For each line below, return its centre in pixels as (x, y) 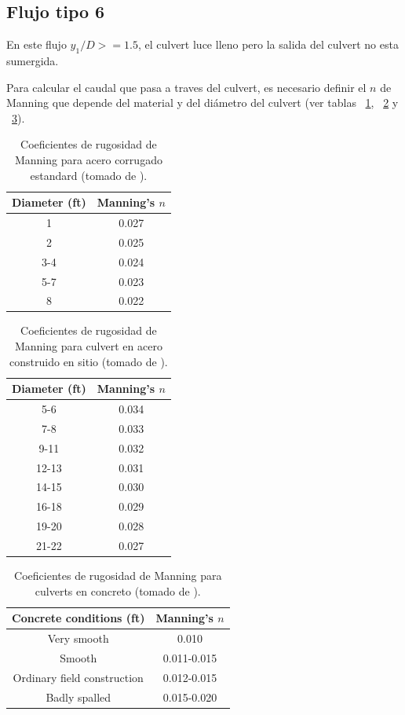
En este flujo (36, 44)
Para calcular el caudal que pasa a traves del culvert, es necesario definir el (186, 87)
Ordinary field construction (78, 677)
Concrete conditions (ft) (78, 618)
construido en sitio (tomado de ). (89, 361)
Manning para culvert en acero (88, 346)
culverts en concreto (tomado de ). (118, 590)
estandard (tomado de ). (89, 175)
